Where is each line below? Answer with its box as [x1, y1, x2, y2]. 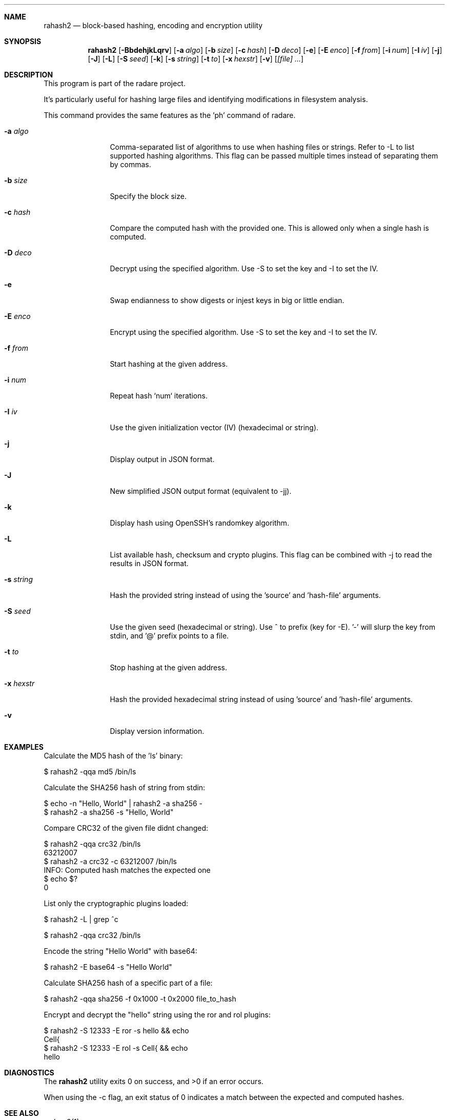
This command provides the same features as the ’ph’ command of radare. [44, 111, 296, 119]
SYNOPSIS [4, 37, 42, 46]
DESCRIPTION [4, 70, 53, 79]
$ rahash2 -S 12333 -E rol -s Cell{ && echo [44, 1044, 188, 1052]
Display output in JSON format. [110, 455, 215, 464]
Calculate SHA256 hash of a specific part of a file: [44, 978, 213, 987]
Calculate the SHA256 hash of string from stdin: [44, 783, 206, 792]
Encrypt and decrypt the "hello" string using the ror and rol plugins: [44, 1010, 271, 1019]
